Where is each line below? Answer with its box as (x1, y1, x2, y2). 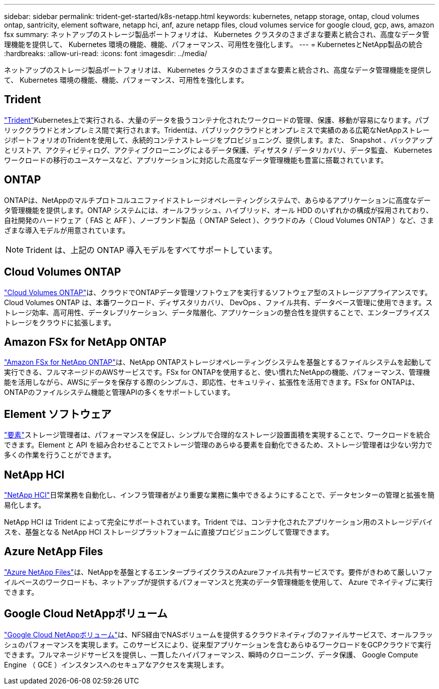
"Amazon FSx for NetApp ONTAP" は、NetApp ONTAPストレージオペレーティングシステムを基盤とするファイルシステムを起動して (4, 358, 432, 367)
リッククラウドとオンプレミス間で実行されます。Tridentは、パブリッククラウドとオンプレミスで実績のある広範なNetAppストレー (4, 125, 430, 134)
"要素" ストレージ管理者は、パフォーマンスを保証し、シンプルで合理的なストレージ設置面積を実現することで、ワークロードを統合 (4, 430, 430, 439)
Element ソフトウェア (4, 407, 112, 420)
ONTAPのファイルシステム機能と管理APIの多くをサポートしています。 (4, 388, 235, 397)
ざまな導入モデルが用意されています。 (4, 225, 130, 235)
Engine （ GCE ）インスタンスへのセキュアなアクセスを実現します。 (4, 660, 229, 669)
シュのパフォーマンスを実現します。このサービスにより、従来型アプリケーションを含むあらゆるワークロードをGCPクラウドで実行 (4, 640, 431, 649)
